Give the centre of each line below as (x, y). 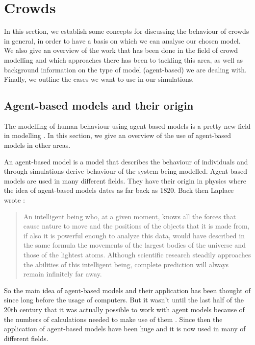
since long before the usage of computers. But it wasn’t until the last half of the (124, 300)
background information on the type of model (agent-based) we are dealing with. (125, 69)
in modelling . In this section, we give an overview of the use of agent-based (118, 135)
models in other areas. (37, 145)
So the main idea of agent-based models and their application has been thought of (127, 290)
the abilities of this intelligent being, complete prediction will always (126, 264)
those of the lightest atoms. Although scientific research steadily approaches (137, 255)
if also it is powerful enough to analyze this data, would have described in (134, 235)
